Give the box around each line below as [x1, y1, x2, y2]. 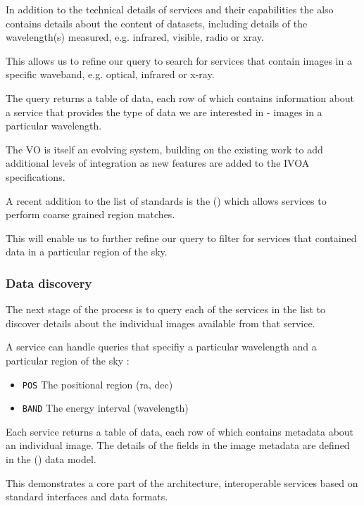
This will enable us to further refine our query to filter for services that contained [6, 230, 357, 245]
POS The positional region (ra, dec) [22, 377, 173, 391]
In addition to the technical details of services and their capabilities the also [6, 2, 334, 16]
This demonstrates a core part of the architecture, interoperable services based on [6, 475, 358, 490]
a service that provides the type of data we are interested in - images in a [6, 104, 322, 119]
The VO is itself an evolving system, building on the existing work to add [6, 141, 323, 156]
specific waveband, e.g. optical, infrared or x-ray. [6, 67, 215, 82]
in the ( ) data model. [6, 452, 96, 466]
